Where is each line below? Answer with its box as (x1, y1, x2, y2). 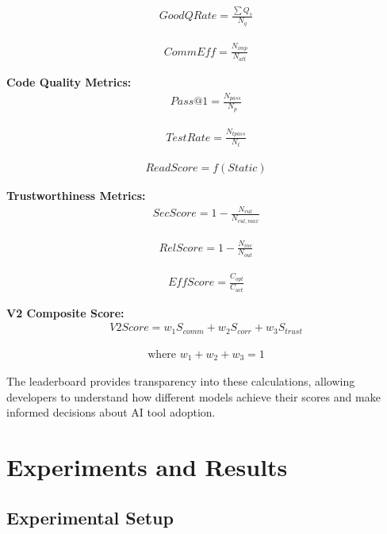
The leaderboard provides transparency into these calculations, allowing (6, 373, 355, 390)
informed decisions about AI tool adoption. (6, 404, 216, 421)
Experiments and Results (6, 451, 288, 483)
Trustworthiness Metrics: (6, 187, 146, 204)
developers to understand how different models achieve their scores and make (6, 388, 381, 405)
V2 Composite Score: (6, 304, 125, 321)
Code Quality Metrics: (6, 73, 132, 90)
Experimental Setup (6, 505, 174, 529)
